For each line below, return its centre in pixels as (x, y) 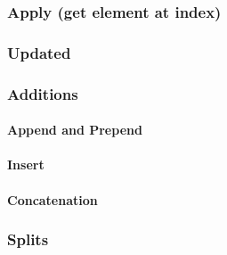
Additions (43, 93)
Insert (26, 165)
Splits (28, 239)
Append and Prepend (75, 130)
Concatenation (53, 199)
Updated (39, 52)
